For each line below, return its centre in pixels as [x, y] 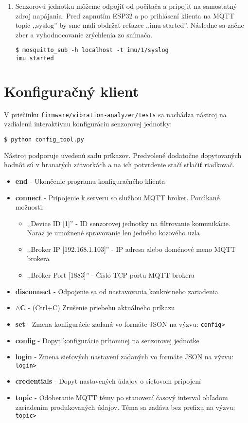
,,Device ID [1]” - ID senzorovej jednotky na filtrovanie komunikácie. [129, 223]
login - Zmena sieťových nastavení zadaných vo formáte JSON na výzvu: [124, 357]
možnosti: [30, 207]
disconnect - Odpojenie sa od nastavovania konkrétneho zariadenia [117, 291]
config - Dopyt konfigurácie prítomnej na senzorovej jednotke [107, 340]
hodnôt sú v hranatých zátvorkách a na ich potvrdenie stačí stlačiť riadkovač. [119, 165]
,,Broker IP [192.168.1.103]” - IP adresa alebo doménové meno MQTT [131, 249]
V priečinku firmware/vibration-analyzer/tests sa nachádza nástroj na [115, 114]
